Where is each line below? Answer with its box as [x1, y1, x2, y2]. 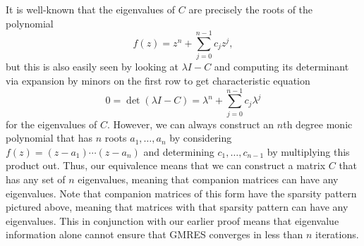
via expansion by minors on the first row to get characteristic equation [6, 73, 310, 87]
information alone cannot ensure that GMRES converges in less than [6, 227, 303, 242]
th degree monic [283, 116, 353, 131]
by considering [169, 130, 232, 145]
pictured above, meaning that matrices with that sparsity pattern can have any [6, 199, 348, 214]
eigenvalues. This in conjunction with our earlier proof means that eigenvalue [6, 213, 339, 228]
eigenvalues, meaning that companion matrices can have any [78, 172, 339, 186]
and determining [143, 144, 214, 159]
